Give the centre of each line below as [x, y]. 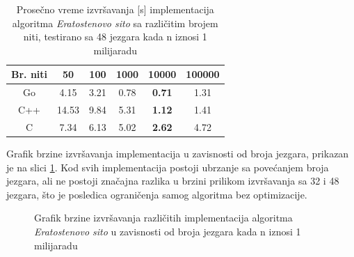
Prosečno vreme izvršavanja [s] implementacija [115, 9]
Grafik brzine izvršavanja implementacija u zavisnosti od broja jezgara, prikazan [178, 153]
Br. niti [30, 74]
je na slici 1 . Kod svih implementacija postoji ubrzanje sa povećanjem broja [168, 167]
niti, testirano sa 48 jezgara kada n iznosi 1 [115, 37]
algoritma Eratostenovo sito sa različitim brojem [115, 23]
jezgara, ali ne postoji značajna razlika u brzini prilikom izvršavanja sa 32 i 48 [173, 181]
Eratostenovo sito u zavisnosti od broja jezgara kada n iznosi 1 [168, 231]
